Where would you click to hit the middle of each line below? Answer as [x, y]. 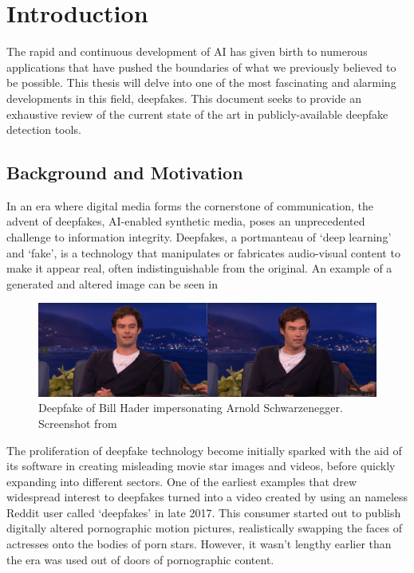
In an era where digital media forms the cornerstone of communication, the [190, 205]
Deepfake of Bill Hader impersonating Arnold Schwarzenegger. [191, 408]
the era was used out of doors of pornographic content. [140, 559]
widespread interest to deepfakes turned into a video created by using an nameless [207, 497]
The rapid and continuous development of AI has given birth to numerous [187, 51]
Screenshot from [78, 423]
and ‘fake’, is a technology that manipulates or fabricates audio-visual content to [203, 252]
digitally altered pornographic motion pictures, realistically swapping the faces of [204, 528]
